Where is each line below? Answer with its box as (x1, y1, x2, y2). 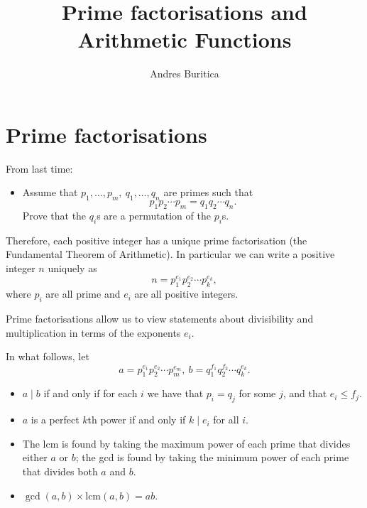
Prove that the (22, 208, 87, 223)
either (22, 450, 48, 465)
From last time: (6, 161, 73, 175)
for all (213, 412, 239, 427)
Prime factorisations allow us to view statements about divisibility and (6, 311, 314, 326)
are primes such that (163, 185, 253, 200)
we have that (147, 386, 204, 401)
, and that (283, 386, 327, 401)
